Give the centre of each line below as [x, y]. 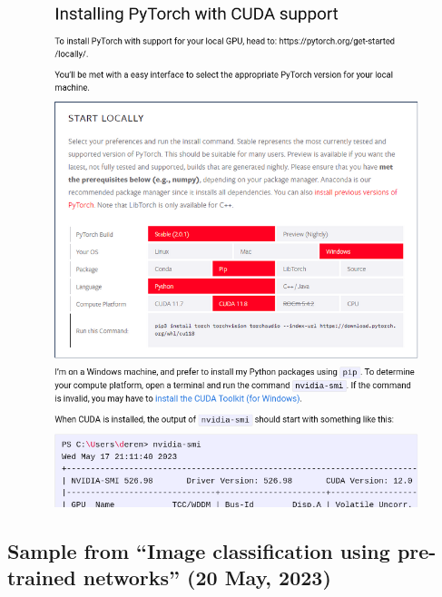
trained [42, 577]
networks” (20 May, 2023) [207, 577]
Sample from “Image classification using [199, 551]
